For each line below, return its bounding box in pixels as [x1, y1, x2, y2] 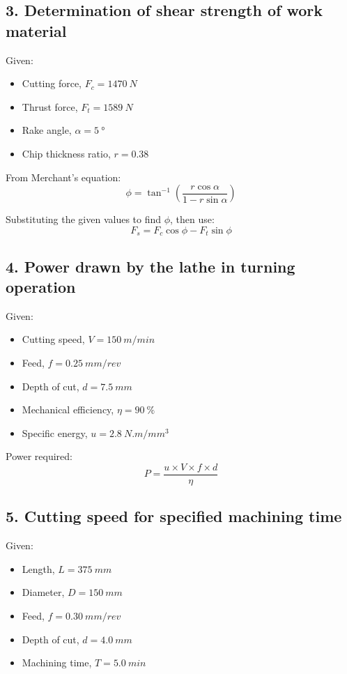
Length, [22, 561, 55, 576]
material [6, 20, 67, 41]
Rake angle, [22, 123, 72, 137]
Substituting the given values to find [6, 212, 162, 227]
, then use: [170, 212, 215, 227]
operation [6, 275, 76, 297]
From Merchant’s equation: [6, 169, 121, 184]
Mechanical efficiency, [22, 402, 114, 417]
